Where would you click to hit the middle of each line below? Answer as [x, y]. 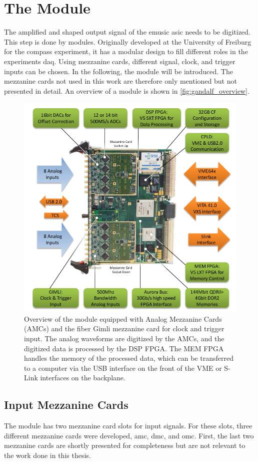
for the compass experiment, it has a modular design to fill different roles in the [126, 51]
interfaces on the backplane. [83, 378]
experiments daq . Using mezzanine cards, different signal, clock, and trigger [120, 61]
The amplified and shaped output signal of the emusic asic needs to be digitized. [127, 32]
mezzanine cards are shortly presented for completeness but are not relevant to [125, 445]
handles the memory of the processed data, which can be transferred [129, 358]
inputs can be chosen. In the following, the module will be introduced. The [118, 71]
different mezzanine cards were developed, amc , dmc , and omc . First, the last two [129, 435]
